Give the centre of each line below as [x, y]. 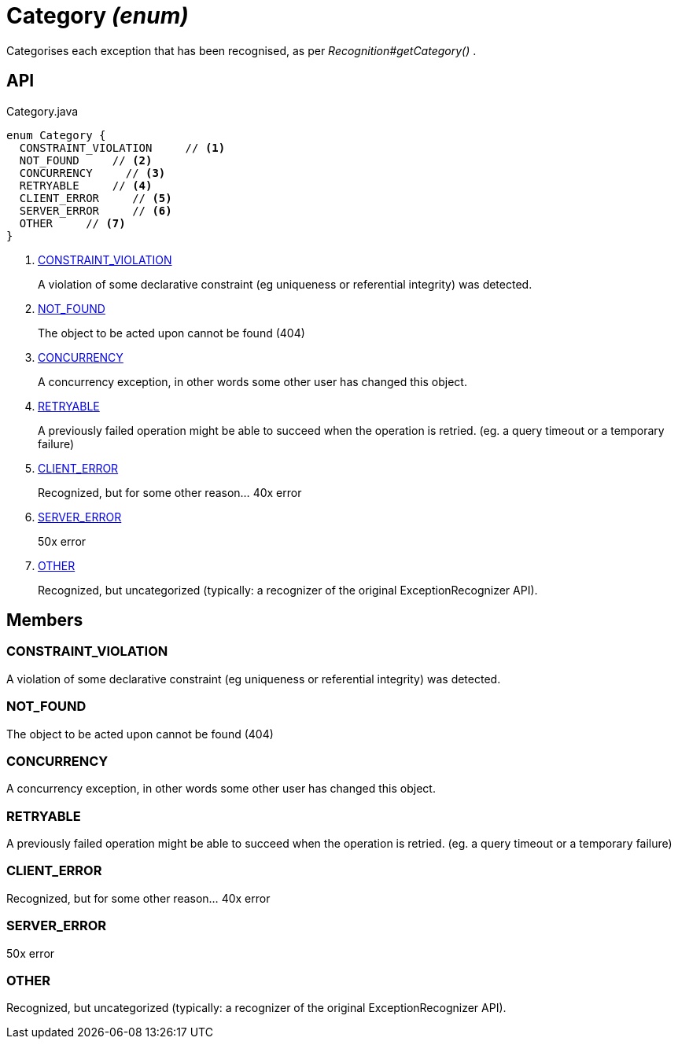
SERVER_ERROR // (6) [96, 210]
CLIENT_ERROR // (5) [96, 198]
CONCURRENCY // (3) [92, 173]
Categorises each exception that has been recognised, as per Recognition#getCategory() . [241, 50]
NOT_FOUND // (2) [86, 160]
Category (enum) [98, 16]
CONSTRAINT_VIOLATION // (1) [122, 147]
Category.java [42, 111]
